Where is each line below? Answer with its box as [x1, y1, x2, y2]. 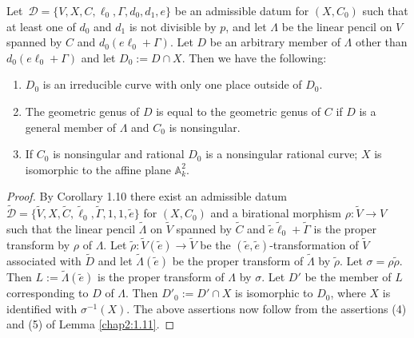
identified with [6, 300, 78, 316]
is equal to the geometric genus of [156, 102, 321, 119]
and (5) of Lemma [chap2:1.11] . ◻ [6, 316, 175, 332]
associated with [6, 253, 82, 268]
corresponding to [6, 284, 89, 301]
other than [355, 34, 408, 50]
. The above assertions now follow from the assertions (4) [126, 300, 407, 316]
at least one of [6, 18, 76, 34]
